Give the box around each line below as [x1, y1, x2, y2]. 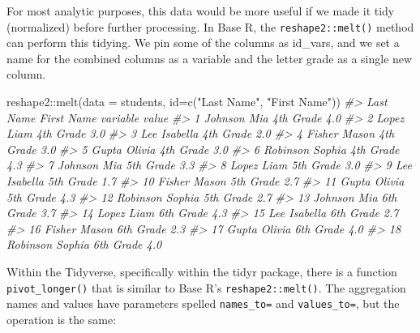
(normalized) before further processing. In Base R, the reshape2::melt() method [6, 18, 414, 35]
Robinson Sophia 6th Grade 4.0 [6, 236, 162, 253]
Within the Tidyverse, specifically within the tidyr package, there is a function [6, 263, 397, 280]
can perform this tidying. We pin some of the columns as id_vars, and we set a [6, 34, 400, 51]
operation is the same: [6, 310, 117, 327]
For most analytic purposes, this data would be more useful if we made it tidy [6, 2, 395, 19]
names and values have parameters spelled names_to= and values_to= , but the [6, 295, 400, 312]
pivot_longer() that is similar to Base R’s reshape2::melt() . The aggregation [6, 279, 406, 296]
